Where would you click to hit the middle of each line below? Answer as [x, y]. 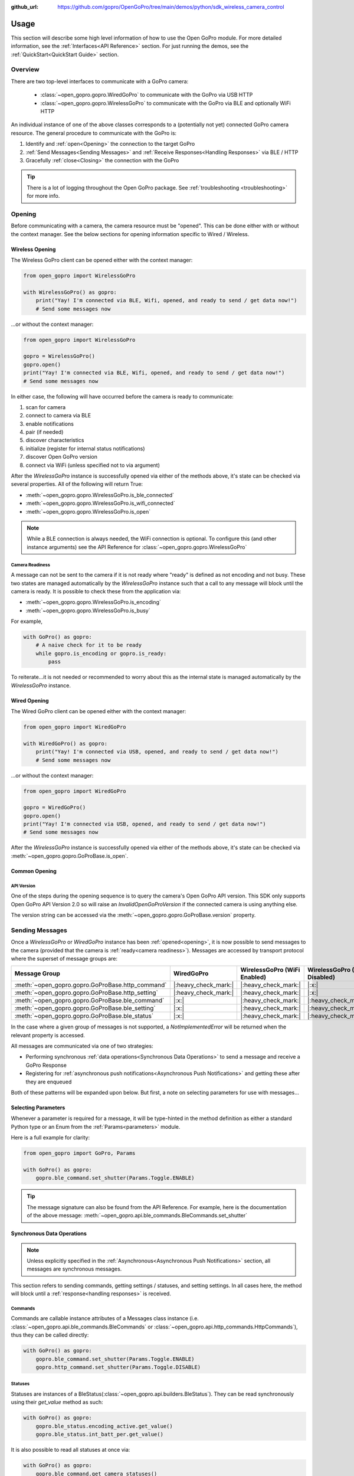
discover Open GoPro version [61, 457]
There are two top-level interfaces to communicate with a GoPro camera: [100, 81]
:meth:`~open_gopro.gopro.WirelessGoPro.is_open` [88, 511]
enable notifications [50, 424]
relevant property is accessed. [48, 1035]
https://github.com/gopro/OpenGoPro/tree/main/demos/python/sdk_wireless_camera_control [171, 7]
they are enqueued [49, 1082]
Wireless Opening [33, 249]
